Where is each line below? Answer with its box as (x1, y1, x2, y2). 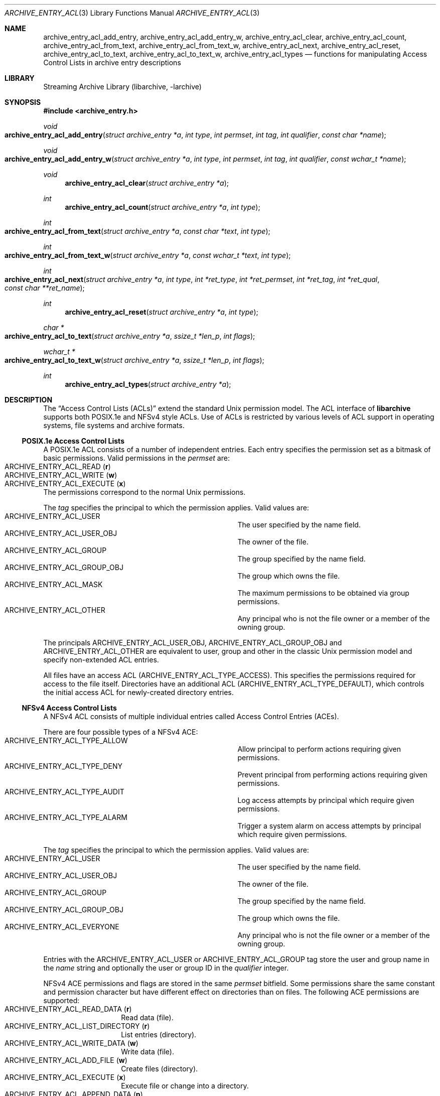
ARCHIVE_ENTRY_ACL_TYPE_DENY (5, 762, 123, 770)
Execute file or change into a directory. (121, 1081, 249, 1090)
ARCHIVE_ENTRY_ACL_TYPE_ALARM (5, 813, 127, 821)
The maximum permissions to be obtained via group (237, 589, 409, 597)
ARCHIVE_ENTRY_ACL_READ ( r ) (5, 462, 111, 471)
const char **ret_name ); (5, 284, 85, 292)
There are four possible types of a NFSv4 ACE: (43, 728, 198, 736)
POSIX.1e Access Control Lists (22, 437, 124, 445)
